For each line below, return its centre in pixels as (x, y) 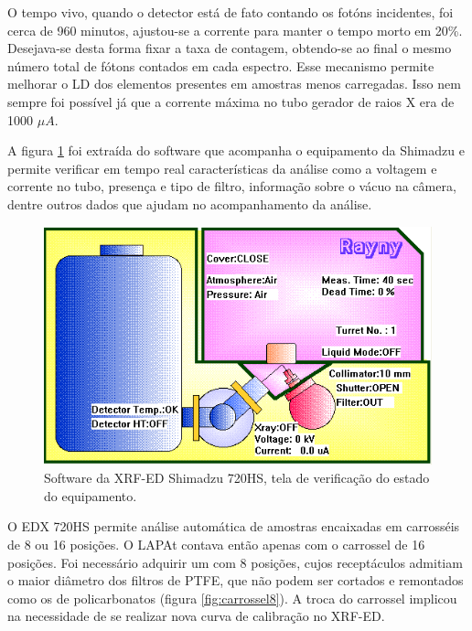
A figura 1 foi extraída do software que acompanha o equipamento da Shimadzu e (236, 150)
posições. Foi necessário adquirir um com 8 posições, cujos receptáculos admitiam (235, 562)
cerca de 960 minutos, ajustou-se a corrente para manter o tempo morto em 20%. (235, 30)
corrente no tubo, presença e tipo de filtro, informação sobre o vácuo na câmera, (232, 186)
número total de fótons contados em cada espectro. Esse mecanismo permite (221, 65)
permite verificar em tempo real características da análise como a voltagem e (222, 168)
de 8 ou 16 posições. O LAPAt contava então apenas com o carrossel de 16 (216, 545)
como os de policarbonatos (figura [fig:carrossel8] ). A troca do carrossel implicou (232, 598)
